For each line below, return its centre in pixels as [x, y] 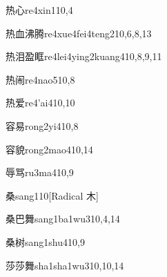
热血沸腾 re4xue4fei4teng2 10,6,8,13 [79, 33]
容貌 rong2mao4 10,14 [49, 149]
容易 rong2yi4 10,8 [42, 125]
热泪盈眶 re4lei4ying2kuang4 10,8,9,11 [84, 56]
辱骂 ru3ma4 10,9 [40, 172]
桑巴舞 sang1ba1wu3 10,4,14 [63, 219]
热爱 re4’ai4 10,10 [40, 103]
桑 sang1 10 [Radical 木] [52, 195]
